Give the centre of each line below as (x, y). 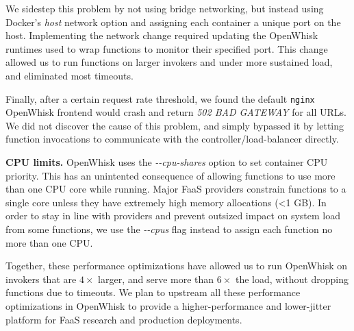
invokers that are (41, 279)
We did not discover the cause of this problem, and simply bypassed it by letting (175, 125)
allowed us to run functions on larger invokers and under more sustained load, (169, 62)
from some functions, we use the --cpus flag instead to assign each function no (169, 229)
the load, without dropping (292, 279)
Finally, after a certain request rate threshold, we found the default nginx (160, 98)
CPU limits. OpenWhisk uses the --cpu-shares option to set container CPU (167, 162)
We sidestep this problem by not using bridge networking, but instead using (165, 8)
